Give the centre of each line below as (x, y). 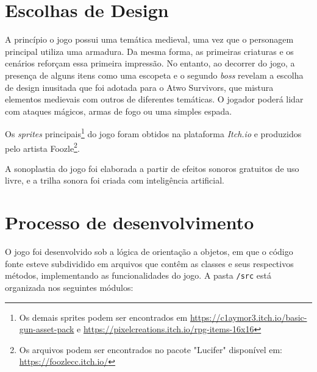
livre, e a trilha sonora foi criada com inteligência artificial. (115, 180)
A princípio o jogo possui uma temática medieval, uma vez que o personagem (149, 39)
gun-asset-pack (47, 329)
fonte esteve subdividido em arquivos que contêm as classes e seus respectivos (149, 263)
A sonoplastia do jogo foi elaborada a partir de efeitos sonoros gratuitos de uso (152, 168)
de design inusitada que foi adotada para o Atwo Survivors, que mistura (139, 87)
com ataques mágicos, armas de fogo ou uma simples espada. (119, 111)
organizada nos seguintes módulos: (69, 287)
